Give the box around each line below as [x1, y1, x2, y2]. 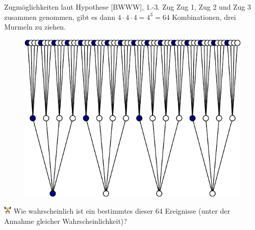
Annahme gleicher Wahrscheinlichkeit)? [4, 215, 127, 226]
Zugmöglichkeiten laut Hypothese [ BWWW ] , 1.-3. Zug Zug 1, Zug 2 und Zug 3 [4, 2, 251, 12]
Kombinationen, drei [172, 11, 236, 22]
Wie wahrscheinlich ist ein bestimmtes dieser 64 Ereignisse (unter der [13, 206, 231, 216]
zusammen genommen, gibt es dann [4, 11, 115, 22]
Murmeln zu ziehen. [4, 21, 66, 32]
